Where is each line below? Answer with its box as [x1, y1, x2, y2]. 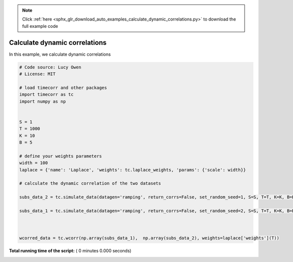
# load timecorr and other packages [19, 85, 107, 90]
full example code [22, 23, 58, 29]
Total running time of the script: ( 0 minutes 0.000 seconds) [9, 248, 132, 254]
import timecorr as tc [19, 92, 74, 97]
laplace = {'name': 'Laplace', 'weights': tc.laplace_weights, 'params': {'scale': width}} [19, 167, 246, 173]
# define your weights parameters [19, 153, 102, 159]
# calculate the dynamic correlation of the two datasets [19, 181, 161, 186]
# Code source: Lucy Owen [19, 64, 82, 70]
